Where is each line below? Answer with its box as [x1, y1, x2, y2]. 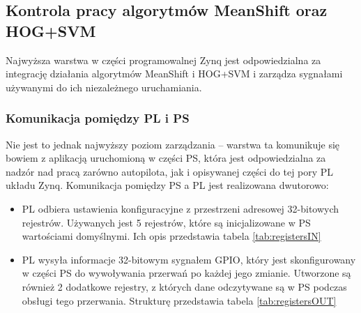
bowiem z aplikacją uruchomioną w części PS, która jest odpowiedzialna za [6, 151, 326, 165]
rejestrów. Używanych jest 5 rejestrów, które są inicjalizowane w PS [22, 215, 311, 229]
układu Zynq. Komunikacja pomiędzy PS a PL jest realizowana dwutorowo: [6, 178, 329, 192]
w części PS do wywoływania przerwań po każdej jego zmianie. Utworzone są [22, 266, 351, 280]
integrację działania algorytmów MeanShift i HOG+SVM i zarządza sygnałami [6, 66, 343, 81]
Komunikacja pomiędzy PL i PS [6, 109, 190, 127]
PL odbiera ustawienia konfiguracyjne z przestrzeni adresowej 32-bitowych [22, 201, 339, 215]
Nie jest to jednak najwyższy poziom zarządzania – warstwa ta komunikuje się [6, 137, 340, 151]
